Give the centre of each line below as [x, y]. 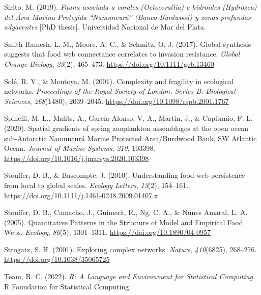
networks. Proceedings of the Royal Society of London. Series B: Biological [120, 91]
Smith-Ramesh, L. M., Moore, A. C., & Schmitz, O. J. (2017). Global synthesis [128, 44]
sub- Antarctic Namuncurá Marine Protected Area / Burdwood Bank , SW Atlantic [130, 138]
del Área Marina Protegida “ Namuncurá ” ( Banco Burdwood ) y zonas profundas [127, 17]
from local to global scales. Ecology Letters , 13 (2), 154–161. [96, 185]
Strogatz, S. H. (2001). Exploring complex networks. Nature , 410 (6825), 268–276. [130, 249]
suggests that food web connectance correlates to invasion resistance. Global [122, 54]
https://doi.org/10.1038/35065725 [57, 259]
